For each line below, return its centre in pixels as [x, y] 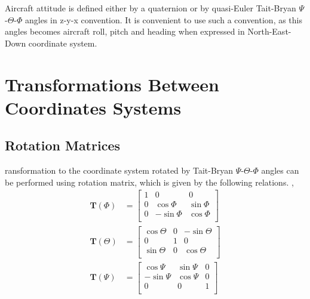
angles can [280, 170]
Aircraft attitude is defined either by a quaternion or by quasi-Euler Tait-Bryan [151, 8]
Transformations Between [112, 84]
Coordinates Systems [93, 107]
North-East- [269, 31]
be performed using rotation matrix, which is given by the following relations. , [149, 182]
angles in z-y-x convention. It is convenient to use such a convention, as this [164, 19]
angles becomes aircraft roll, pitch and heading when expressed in [125, 31]
